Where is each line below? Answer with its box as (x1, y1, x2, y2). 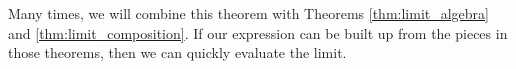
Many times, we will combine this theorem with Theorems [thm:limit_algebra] (8, 3, 489, 23)
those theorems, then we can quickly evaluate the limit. (8, 42, 347, 63)
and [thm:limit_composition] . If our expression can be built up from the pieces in (8, 22, 508, 43)
